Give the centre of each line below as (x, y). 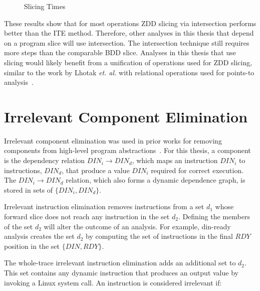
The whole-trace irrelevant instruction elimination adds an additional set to (120, 263)
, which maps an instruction (175, 160)
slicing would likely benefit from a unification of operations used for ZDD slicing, (128, 62)
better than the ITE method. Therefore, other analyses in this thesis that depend (129, 33)
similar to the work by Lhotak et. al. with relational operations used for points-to (129, 72)
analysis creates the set (39, 236)
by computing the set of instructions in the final (159, 236)
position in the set (32, 246)
